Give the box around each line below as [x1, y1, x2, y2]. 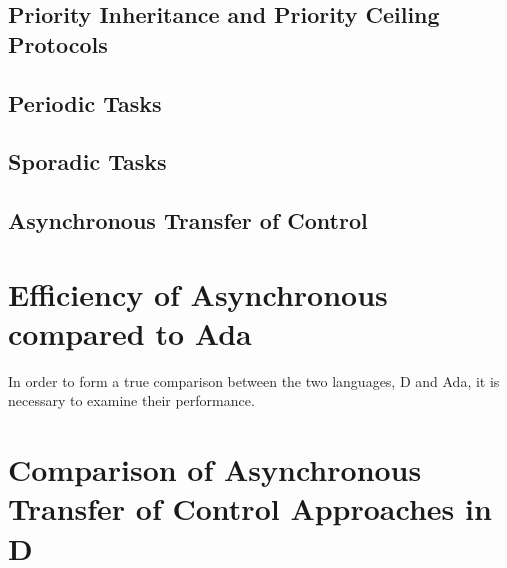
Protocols [8, 28, 108, 59]
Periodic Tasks [8, 87, 162, 118]
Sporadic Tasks [8, 146, 167, 177]
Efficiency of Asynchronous [8, 273, 388, 314]
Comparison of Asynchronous [8, 449, 422, 490]
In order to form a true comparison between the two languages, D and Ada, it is [8, 370, 500, 391]
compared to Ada [8, 312, 252, 353]
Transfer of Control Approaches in [8, 488, 492, 529]
